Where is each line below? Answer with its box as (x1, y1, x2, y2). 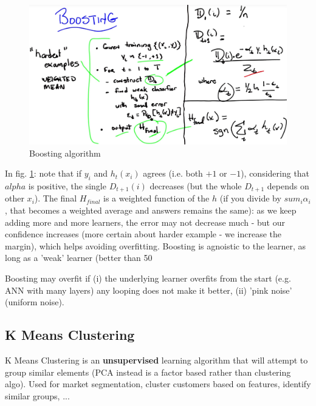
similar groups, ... (5, 389, 70, 402)
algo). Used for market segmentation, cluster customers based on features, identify (5, 377, 311, 390)
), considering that (241, 167, 310, 180)
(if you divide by (219, 192, 281, 205)
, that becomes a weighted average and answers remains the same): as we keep (5, 204, 297, 217)
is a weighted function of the (103, 192, 210, 205)
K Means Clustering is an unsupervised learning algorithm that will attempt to (5, 354, 308, 366)
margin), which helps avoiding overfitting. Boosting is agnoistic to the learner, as (5, 239, 306, 252)
